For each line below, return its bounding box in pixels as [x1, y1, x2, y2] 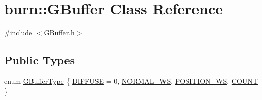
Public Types [4, 52, 75, 68]
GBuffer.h [44, 27, 75, 38]
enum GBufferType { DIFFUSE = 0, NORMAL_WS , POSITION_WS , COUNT [4, 75, 258, 86]
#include [4, 27, 32, 38]
